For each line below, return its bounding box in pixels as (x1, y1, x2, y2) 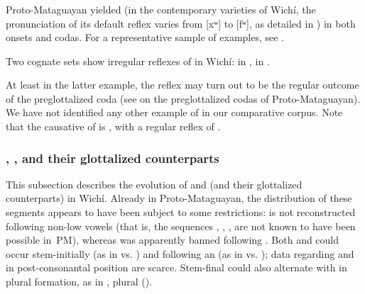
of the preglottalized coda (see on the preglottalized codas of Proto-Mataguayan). (6, 91, 361, 106)
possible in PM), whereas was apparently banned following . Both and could (6, 232, 339, 247)
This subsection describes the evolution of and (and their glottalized (6, 176, 303, 191)
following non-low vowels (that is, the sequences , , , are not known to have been (6, 218, 356, 233)
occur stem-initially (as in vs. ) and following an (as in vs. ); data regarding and (6, 246, 354, 261)
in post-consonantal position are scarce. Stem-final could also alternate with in (6, 260, 347, 275)
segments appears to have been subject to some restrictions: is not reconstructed (6, 205, 356, 220)
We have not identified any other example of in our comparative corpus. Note (6, 105, 343, 120)
